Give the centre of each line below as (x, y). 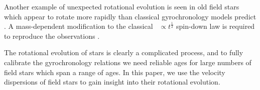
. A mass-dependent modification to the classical (79, 26)
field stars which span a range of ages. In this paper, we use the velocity (115, 72)
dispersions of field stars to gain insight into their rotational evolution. (112, 82)
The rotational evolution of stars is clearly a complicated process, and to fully (124, 52)
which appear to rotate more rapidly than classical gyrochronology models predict (130, 16)
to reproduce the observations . (52, 36)
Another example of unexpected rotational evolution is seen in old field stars (122, 6)
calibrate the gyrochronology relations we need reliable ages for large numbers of (128, 62)
